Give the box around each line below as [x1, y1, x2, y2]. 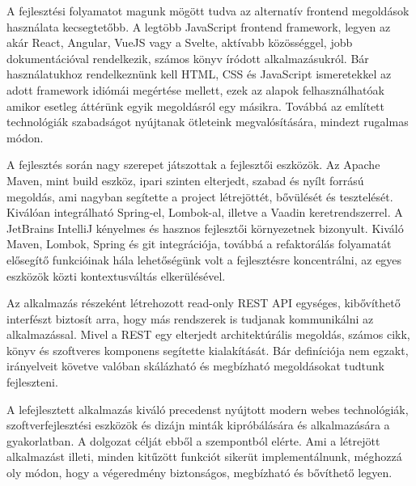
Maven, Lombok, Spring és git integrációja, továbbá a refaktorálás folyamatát [6, 235, 392, 252]
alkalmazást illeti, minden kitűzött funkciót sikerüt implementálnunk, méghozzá [6, 448, 402, 465]
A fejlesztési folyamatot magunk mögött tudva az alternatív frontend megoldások [6, 2, 410, 19]
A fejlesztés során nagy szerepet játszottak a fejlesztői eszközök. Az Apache [6, 156, 380, 173]
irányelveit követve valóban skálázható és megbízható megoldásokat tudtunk [6, 357, 384, 374]
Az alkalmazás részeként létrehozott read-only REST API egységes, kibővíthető [6, 294, 401, 311]
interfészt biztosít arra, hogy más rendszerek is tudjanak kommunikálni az [6, 310, 374, 327]
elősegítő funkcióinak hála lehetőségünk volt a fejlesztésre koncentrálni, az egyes [6, 251, 402, 268]
